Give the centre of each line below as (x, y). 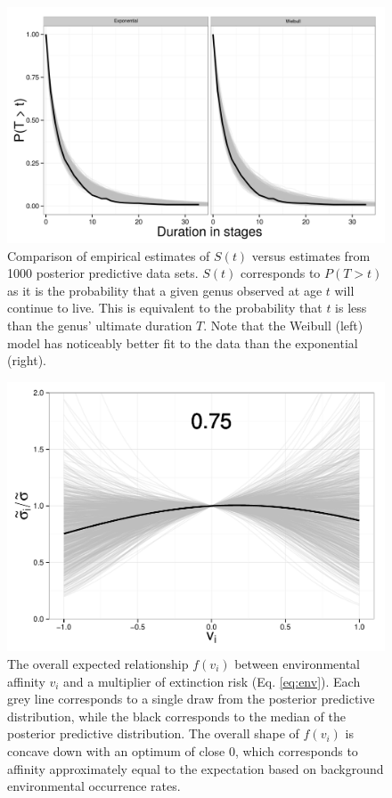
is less (351, 308)
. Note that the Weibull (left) (283, 325)
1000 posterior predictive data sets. (103, 273)
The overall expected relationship (98, 664)
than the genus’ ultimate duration (100, 325)
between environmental (298, 664)
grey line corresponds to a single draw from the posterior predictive (191, 699)
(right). (27, 360)
